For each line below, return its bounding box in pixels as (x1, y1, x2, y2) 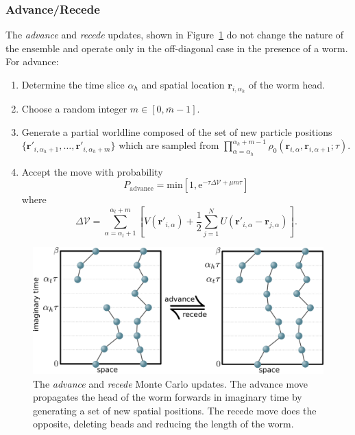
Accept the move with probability (21, 164, 163, 178)
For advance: (5, 54, 59, 69)
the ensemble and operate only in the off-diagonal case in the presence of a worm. (5, 40, 348, 55)
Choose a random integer (21, 102, 127, 116)
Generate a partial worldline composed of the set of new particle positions (21, 124, 332, 139)
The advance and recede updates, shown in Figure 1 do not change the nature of (5, 27, 344, 42)
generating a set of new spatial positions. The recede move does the (33, 403, 317, 417)
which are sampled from (119, 138, 219, 152)
